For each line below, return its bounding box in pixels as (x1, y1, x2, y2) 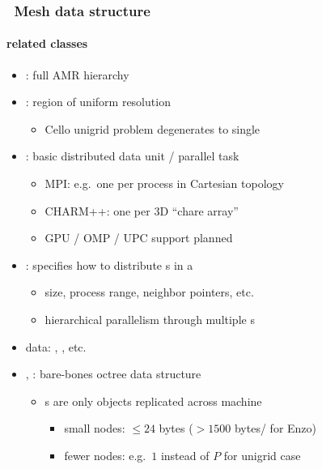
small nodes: (64, 420, 125, 437)
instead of (160, 446, 210, 463)
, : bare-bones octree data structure (25, 365, 201, 382)
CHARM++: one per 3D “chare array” (44, 202, 239, 219)
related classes (6, 35, 88, 52)
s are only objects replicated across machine (44, 392, 262, 409)
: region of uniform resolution (25, 93, 171, 110)
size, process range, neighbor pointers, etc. (44, 284, 254, 301)
